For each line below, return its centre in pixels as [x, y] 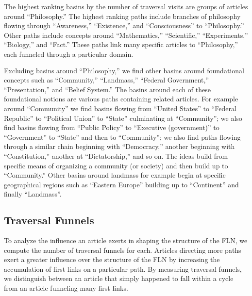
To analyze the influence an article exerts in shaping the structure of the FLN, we [126, 240]
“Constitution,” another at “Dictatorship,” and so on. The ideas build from [116, 156]
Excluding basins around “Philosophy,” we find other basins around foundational [124, 70]
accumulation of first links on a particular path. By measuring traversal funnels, [123, 269]
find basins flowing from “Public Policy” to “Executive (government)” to [112, 127]
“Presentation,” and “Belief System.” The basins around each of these [107, 89]
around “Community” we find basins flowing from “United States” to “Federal [120, 108]
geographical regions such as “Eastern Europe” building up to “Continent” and [121, 184]
